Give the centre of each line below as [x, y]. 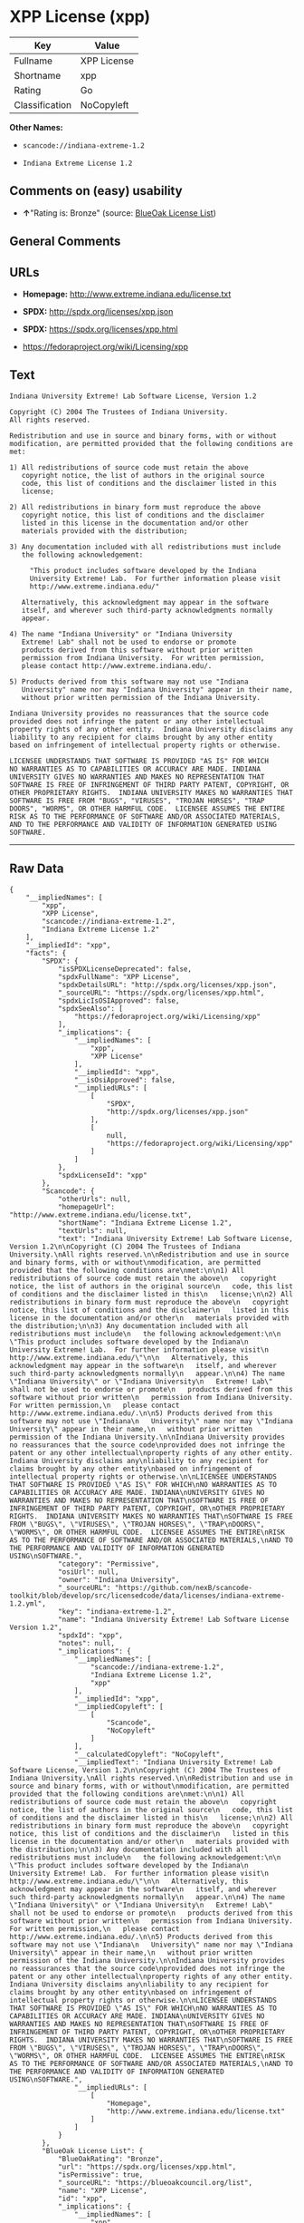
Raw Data [37, 869]
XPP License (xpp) [80, 17]
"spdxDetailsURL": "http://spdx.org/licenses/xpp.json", [167, 985]
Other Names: [36, 127]
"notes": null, [86, 1643]
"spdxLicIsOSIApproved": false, [119, 1000]
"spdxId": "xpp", [90, 1635]
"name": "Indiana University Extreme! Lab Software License [173, 1619]
